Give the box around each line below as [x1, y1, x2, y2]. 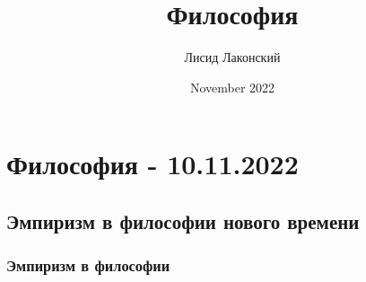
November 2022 [189, 77, 275, 96]
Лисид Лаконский [184, 48, 281, 66]
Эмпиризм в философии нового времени [6, 207, 360, 234]
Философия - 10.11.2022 [6, 145, 299, 182]
